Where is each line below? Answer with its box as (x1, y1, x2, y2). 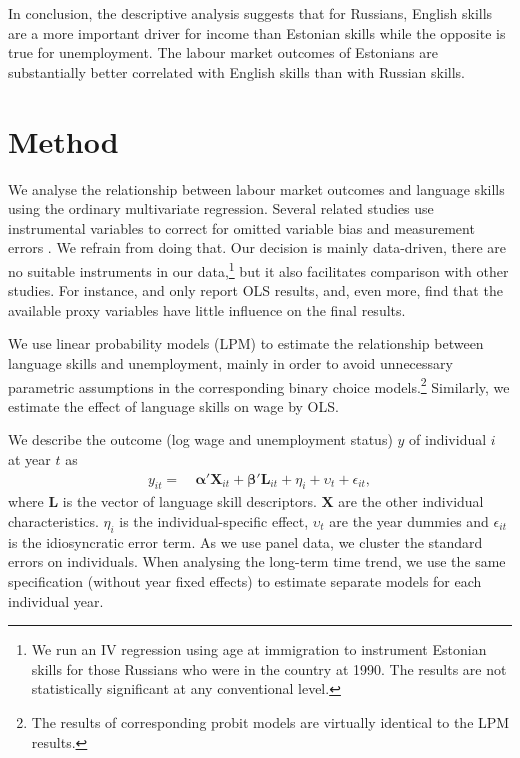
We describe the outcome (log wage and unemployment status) (8, 429, 393, 450)
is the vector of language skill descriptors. (62, 491, 317, 512)
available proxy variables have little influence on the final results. (8, 299, 406, 320)
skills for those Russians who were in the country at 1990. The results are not (31, 658, 507, 679)
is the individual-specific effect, (119, 510, 309, 531)
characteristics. (8, 510, 99, 531)
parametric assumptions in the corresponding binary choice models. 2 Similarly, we (8, 373, 510, 397)
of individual (409, 429, 487, 450)
